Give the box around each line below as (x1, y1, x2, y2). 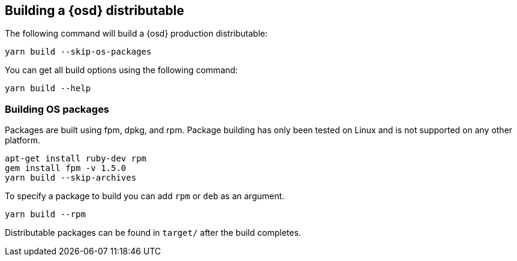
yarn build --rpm (5, 209, 86, 220)
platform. (5, 135, 41, 146)
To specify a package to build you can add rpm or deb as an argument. (5, 191, 285, 202)
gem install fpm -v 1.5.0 (5, 163, 127, 173)
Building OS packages (5, 103, 110, 115)
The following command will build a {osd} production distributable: (5, 28, 267, 39)
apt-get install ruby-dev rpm (5, 154, 147, 164)
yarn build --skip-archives (5, 173, 137, 183)
